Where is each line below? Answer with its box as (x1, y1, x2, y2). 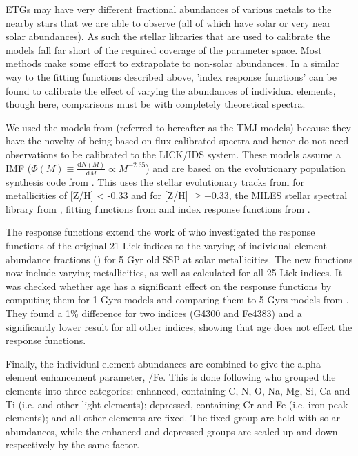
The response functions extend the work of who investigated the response (6, 225, 315, 239)
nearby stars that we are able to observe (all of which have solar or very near (6, 15, 331, 30)
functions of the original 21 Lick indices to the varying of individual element (6, 238, 327, 253)
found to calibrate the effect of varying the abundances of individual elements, (6, 83, 336, 97)
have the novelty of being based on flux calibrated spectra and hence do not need (6, 133, 349, 148)
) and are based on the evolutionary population (146, 160, 346, 175)
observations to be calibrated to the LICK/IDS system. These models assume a (6, 146, 341, 161)
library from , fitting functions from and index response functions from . (6, 201, 310, 216)
